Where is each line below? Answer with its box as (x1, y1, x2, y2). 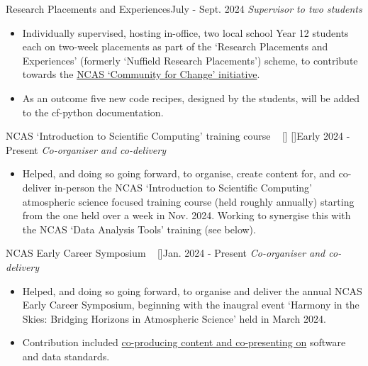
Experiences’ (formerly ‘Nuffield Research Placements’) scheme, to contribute (22, 52, 358, 67)
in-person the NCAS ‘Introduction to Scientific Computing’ (54, 179, 312, 194)
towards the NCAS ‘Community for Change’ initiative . (22, 67, 260, 82)
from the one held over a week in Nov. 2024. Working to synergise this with (22, 208, 351, 223)
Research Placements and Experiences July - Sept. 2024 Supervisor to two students (6, 1, 362, 16)
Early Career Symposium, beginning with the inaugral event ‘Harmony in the (22, 297, 359, 312)
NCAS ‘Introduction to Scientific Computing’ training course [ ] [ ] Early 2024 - (6, 128, 350, 143)
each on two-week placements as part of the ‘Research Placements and (22, 39, 328, 54)
